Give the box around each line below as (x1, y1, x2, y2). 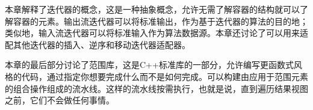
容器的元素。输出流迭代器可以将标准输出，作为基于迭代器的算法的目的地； (13, 14, 308, 27)
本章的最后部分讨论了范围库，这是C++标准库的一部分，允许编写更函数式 (5, 58, 294, 71)
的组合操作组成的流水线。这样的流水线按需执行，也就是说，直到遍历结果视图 (5, 82, 308, 94)
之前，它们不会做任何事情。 (5, 94, 114, 106)
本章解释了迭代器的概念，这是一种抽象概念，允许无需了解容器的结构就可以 (5, 3, 300, 15)
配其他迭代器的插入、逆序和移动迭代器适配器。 (5, 38, 190, 50)
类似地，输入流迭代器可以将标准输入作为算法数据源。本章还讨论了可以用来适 (5, 26, 308, 39)
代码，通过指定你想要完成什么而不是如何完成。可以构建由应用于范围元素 (21, 70, 308, 82)
